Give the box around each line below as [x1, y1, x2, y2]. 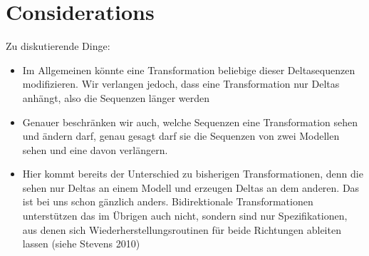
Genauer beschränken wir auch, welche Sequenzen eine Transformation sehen [22, 114, 358, 129]
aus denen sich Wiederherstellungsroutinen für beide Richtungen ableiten [22, 222, 341, 237]
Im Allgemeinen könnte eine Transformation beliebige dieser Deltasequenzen [22, 62, 355, 77]
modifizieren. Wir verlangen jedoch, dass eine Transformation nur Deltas [22, 76, 340, 91]
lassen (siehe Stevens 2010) [22, 236, 140, 251]
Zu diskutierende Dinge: [6, 39, 110, 53]
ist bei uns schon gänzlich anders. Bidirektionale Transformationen [22, 194, 313, 209]
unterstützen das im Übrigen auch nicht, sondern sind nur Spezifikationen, [22, 208, 348, 223]
